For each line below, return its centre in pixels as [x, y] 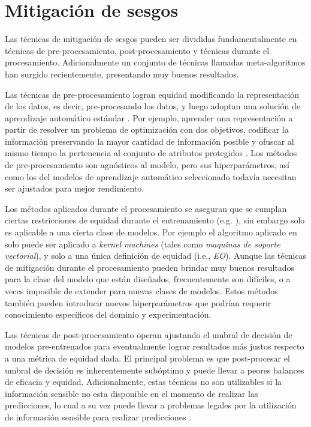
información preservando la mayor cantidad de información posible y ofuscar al [150, 141]
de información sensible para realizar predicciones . [98, 416]
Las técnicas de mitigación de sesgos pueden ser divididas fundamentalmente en [151, 39]
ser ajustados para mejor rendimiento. [75, 188]
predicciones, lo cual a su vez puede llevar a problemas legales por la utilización [151, 405]
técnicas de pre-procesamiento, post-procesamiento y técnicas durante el [137, 50]
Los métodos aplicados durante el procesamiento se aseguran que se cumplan [146, 208]
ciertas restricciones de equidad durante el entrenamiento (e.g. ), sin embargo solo [155, 220]
